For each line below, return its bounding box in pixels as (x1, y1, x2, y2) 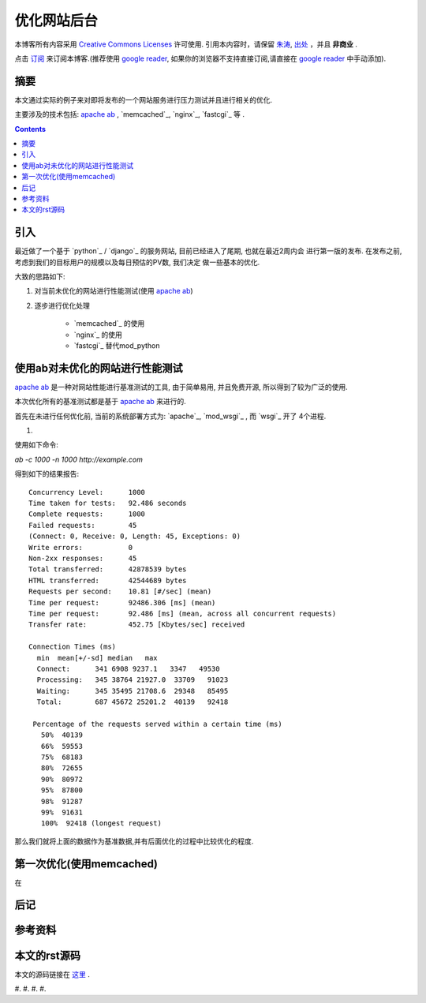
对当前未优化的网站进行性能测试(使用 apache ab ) (34, 286, 193, 296)
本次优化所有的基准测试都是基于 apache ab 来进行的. (14, 397, 187, 406)
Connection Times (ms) (28, 642, 117, 651)
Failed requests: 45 (28, 521, 137, 530)
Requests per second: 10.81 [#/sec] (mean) (28, 587, 212, 596)
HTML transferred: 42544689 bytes (28, 576, 187, 585)
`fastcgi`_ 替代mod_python (73, 341, 160, 350)
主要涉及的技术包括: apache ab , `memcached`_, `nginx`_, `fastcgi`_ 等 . (14, 110, 245, 119)
